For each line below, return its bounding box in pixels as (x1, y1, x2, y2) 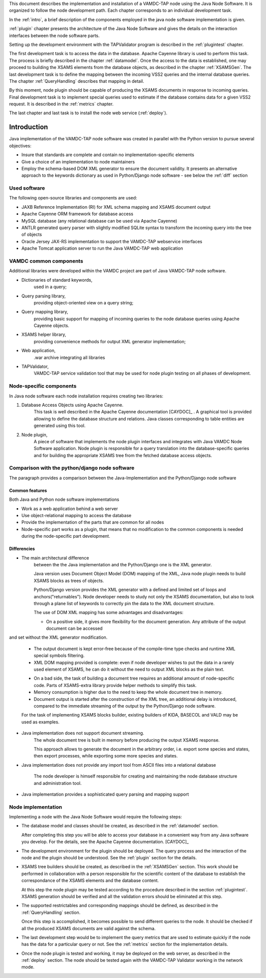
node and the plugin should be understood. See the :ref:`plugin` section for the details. (21, 854, 197, 860)
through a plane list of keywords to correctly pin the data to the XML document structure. (33, 600, 215, 606)
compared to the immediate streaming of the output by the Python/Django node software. (33, 703, 216, 709)
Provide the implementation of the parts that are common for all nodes (21, 520, 165, 525)
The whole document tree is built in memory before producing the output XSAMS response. (33, 737, 220, 743)
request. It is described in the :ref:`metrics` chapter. (9, 101, 114, 107)
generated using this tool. (33, 423, 86, 428)
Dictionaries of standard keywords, (21, 277, 93, 283)
